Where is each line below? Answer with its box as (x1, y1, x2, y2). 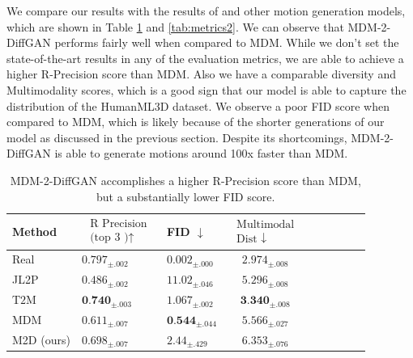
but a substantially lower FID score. (96, 187, 275, 204)
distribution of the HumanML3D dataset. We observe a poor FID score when (6, 97, 390, 114)
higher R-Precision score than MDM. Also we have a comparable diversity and (6, 65, 396, 82)
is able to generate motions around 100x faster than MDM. (54, 145, 348, 162)
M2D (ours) (12, 331, 70, 347)
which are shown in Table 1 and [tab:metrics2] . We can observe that (6, 18, 344, 35)
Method (12, 222, 57, 239)
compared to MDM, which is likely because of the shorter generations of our (6, 113, 385, 130)
